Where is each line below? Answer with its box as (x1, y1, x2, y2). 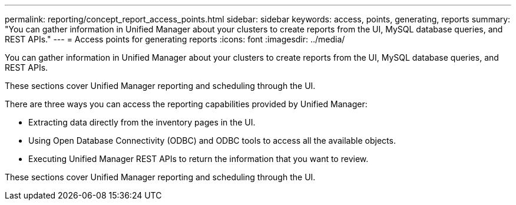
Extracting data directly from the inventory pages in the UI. (28, 117, 256, 127)
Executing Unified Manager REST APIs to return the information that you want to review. (28, 154, 369, 164)
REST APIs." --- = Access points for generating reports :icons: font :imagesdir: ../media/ (5, 34, 345, 44)
